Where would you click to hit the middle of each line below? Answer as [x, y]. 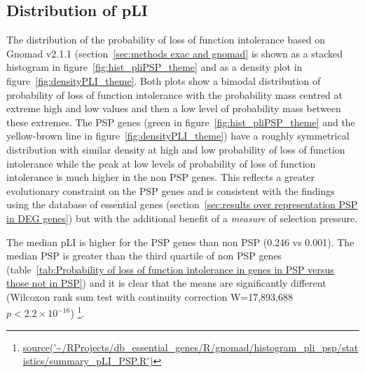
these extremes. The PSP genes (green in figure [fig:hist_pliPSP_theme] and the [181, 122]
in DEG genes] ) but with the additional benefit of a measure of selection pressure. [182, 218]
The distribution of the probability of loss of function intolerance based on [166, 40]
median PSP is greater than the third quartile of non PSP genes [144, 256]
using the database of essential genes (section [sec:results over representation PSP [182, 204]
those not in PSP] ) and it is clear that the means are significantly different [166, 283]
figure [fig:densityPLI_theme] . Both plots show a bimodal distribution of [164, 80]
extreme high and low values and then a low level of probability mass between [174, 108]
